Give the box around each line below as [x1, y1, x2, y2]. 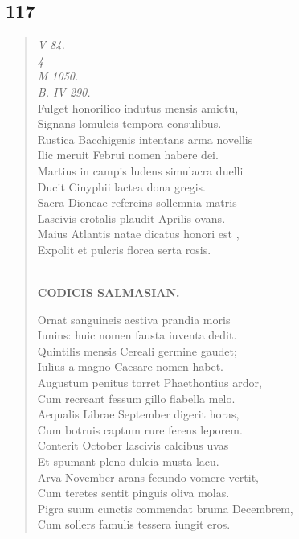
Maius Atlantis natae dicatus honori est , [37, 225, 240, 242]
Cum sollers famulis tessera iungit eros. [37, 516, 231, 533]
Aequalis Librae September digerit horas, [37, 405, 240, 422]
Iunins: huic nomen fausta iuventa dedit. [37, 327, 237, 344]
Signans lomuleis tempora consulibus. [37, 115, 222, 132]
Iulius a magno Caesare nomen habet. [37, 358, 223, 375]
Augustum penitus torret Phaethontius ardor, [37, 374, 262, 391]
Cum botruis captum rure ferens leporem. [37, 421, 243, 438]
